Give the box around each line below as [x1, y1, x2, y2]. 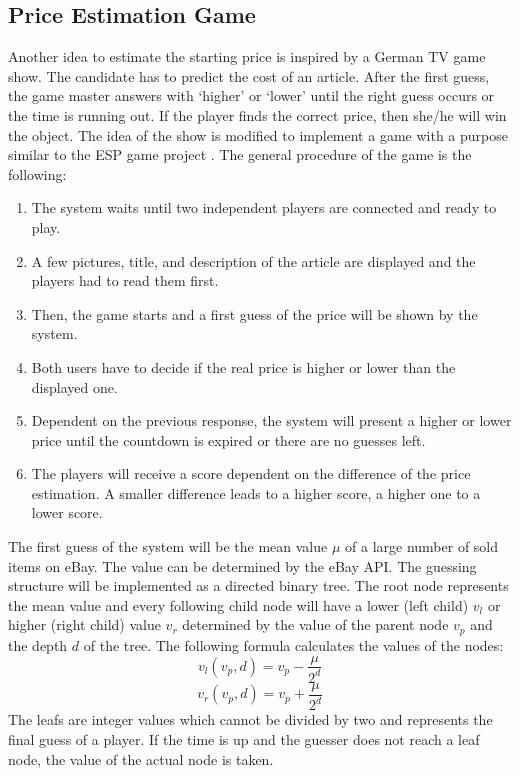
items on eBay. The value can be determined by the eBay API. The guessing [8, 555, 477, 576]
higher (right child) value [8, 614, 161, 635]
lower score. [31, 502, 103, 523]
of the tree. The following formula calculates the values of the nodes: [83, 634, 504, 655]
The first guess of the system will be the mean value [8, 536, 328, 557]
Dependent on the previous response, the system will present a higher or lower [31, 410, 512, 431]
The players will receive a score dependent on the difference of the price [31, 463, 471, 484]
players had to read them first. [31, 270, 219, 291]
